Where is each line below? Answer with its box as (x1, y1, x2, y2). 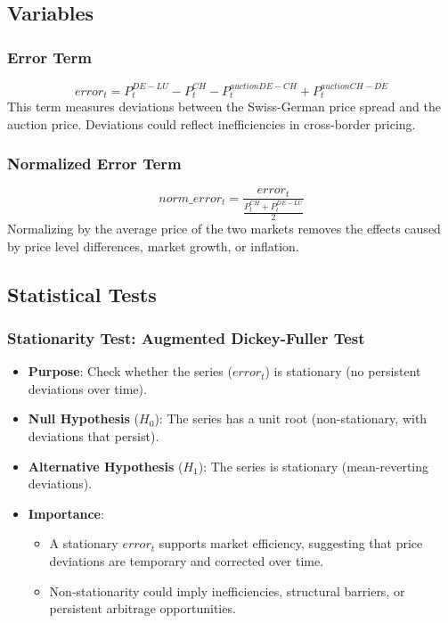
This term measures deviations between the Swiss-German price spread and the (7, 96, 441, 115)
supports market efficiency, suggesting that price (159, 534, 423, 553)
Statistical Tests (7, 280, 157, 307)
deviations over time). (28, 379, 147, 398)
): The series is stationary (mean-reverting (198, 456, 429, 475)
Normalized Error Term (7, 152, 182, 175)
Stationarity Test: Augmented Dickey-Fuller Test (7, 326, 365, 348)
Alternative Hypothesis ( (28, 456, 183, 475)
